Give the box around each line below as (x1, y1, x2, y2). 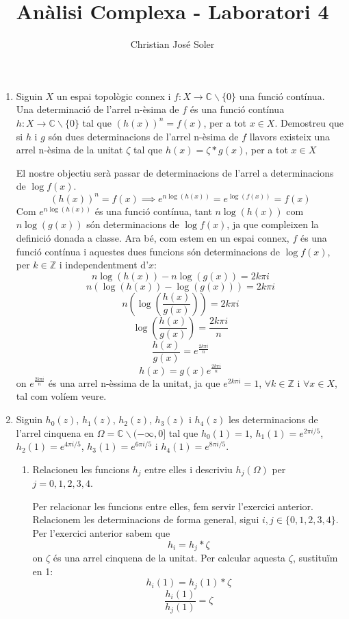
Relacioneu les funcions (32, 462, 130, 476)
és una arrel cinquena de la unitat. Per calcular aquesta (53, 551, 286, 565)
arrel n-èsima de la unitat (16, 142, 123, 157)
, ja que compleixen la (227, 217, 319, 231)
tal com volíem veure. (16, 389, 107, 403)
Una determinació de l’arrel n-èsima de (16, 102, 179, 116)
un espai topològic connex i (56, 88, 171, 103)
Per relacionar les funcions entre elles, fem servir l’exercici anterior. (32, 498, 313, 513)
